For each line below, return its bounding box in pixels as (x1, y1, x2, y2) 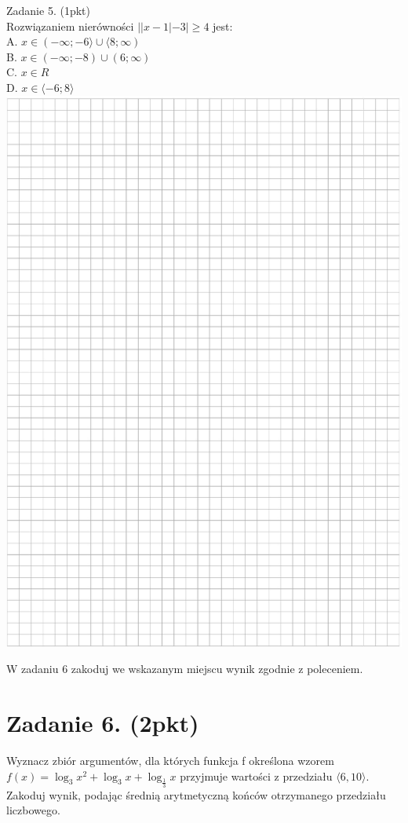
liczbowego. (6, 802, 60, 818)
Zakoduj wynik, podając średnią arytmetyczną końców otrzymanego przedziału (6, 786, 386, 803)
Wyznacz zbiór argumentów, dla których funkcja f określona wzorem (6, 752, 334, 769)
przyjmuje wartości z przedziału (180, 767, 333, 784)
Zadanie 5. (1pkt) (6, 2, 90, 18)
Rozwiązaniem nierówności (6, 17, 134, 34)
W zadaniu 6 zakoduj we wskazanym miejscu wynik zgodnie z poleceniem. (6, 660, 363, 677)
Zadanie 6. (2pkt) (6, 707, 199, 739)
